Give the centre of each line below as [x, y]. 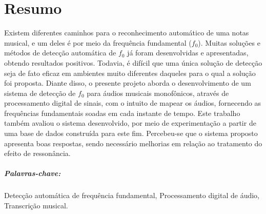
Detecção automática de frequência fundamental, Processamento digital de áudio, [132, 195]
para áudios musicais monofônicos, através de [158, 93]
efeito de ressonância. [37, 153]
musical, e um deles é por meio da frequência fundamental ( [98, 42]
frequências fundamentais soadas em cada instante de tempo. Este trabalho [122, 113]
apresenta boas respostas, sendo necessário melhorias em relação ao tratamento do [133, 143]
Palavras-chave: [33, 173]
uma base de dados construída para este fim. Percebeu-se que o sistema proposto [131, 133]
